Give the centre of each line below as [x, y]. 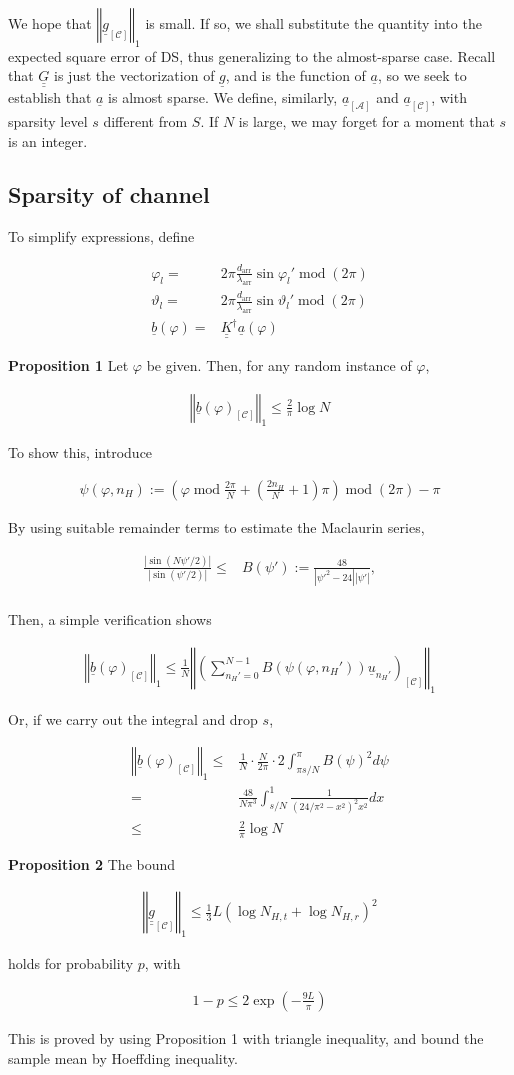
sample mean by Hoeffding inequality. [123, 1057]
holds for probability [71, 963]
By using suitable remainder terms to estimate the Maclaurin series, [216, 526]
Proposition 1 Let [68, 364]
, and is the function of [295, 75]
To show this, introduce [80, 452]
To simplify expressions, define [101, 236]
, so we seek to [422, 75]
